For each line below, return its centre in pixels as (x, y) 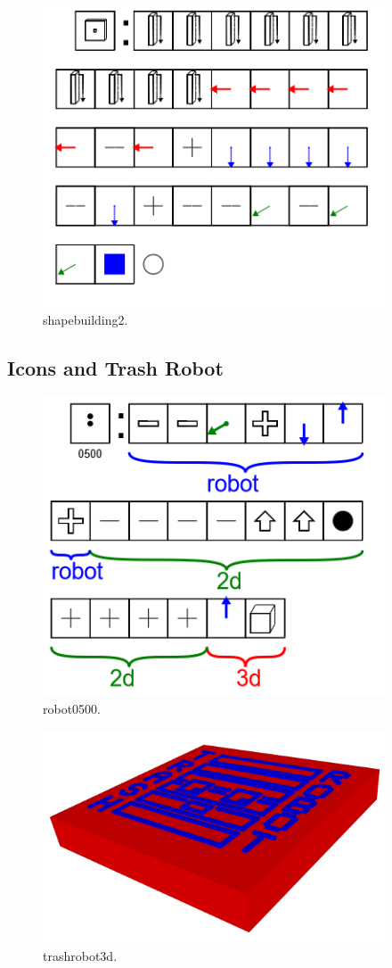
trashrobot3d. (80, 955)
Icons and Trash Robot (115, 367)
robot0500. (72, 708)
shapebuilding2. (86, 319)
